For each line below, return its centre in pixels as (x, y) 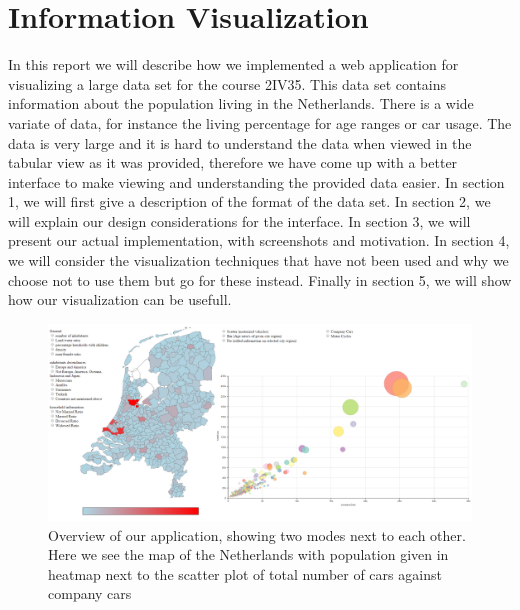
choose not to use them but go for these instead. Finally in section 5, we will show (260, 279)
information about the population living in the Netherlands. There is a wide (241, 103)
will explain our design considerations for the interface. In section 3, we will (239, 220)
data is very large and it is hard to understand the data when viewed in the (240, 142)
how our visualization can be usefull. (120, 299)
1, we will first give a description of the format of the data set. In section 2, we (249, 201)
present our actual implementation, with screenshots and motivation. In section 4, (259, 240)
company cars (90, 593)
